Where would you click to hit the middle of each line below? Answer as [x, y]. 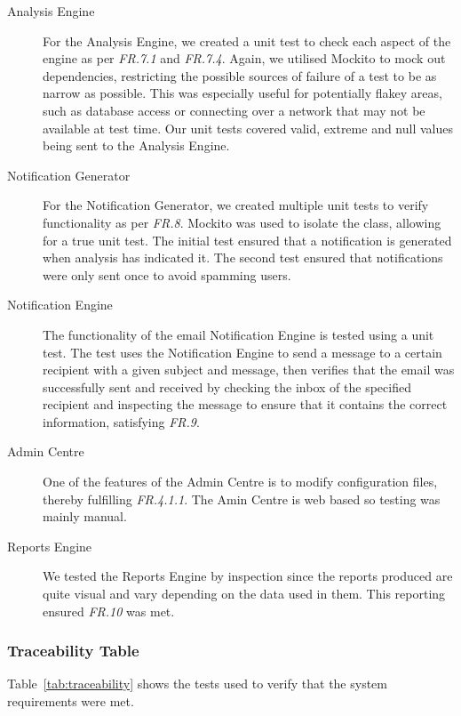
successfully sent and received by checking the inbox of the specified [227, 386]
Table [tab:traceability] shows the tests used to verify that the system [197, 684]
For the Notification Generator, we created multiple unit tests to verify [236, 205]
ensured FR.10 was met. [109, 611]
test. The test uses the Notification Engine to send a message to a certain [242, 352]
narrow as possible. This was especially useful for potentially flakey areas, [242, 93]
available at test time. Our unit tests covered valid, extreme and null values [248, 128]
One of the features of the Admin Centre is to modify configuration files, [240, 482]
